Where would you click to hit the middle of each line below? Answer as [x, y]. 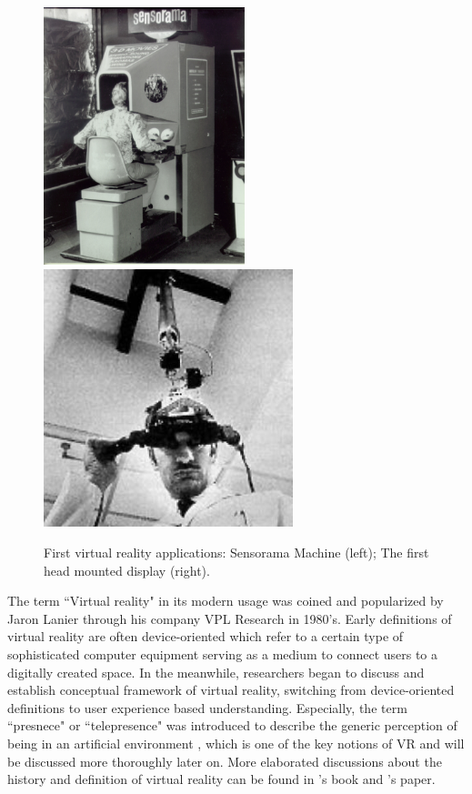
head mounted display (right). [127, 570]
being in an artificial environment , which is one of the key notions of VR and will [236, 744]
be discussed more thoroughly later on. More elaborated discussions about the [225, 761]
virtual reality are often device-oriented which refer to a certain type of [206, 636]
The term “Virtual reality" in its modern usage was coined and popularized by [226, 601]
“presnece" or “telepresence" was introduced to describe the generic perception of [232, 725]
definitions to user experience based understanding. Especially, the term [207, 707]
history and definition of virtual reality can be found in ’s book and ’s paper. [221, 779]
